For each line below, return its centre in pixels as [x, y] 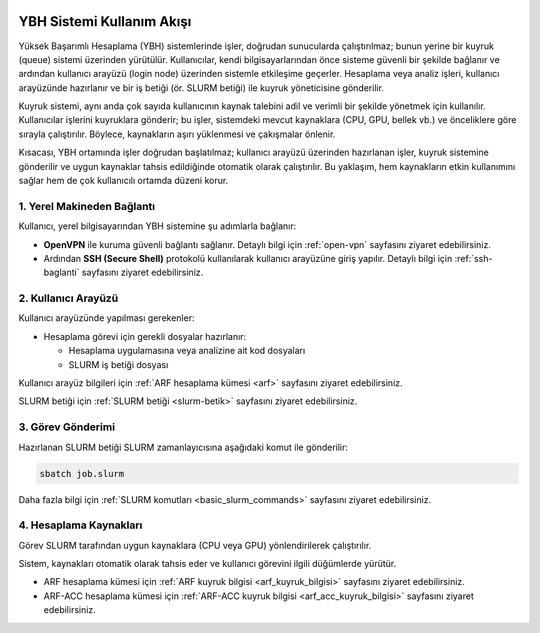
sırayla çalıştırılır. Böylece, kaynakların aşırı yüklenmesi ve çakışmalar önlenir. [177, 134]
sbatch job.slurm [82, 473]
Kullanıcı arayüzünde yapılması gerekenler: [106, 318]
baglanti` [61, 272]
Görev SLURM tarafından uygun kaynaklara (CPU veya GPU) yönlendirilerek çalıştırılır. [195, 545]
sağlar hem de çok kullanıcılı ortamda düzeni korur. [123, 181]
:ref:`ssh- [473, 258]
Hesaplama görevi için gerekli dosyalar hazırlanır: [145, 336]
